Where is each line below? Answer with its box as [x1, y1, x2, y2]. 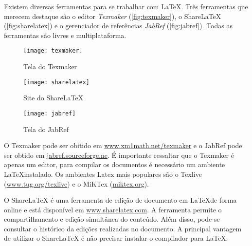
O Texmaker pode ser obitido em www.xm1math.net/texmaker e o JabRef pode [4, 140, 242, 151]
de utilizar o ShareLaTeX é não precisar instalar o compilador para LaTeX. [4, 233, 228, 243]
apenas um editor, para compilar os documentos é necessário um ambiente [4, 159, 225, 170]
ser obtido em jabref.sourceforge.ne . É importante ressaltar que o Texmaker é [4, 150, 234, 160]
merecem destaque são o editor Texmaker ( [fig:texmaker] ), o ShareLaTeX [4, 11, 221, 21]
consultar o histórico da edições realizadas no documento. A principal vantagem [4, 223, 242, 233]
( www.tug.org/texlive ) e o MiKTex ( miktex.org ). [4, 178, 149, 189]
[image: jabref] [23, 110, 76, 117]
